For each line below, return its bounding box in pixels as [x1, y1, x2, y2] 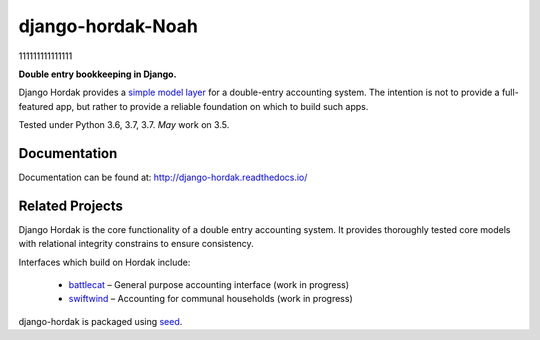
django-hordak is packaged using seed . [18, 315, 183, 327]
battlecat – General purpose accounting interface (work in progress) [68, 279, 350, 291]
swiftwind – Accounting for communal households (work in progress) [68, 293, 354, 305]
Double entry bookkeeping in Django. [18, 68, 177, 80]
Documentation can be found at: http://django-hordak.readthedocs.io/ [18, 171, 308, 184]
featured [18, 100, 54, 112]
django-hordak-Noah [18, 15, 199, 37]
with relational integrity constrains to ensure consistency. [18, 238, 254, 250]
